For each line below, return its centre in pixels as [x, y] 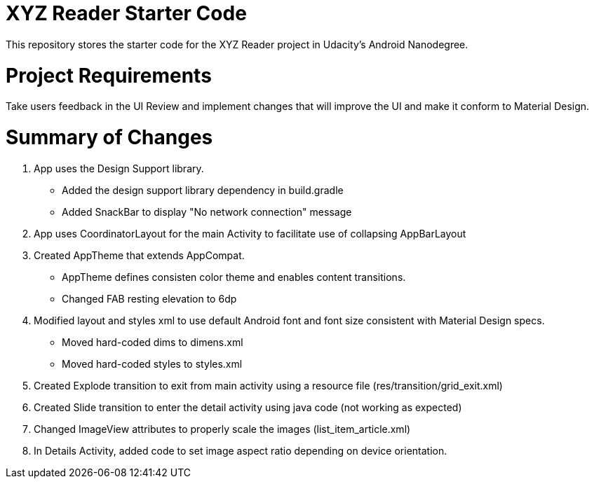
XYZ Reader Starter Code [126, 13]
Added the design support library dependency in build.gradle [203, 190]
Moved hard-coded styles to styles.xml [152, 364]
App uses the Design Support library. [119, 168]
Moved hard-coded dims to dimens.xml [153, 342]
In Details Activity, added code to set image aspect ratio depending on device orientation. [241, 450]
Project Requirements [109, 75]
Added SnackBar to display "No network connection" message [207, 212]
